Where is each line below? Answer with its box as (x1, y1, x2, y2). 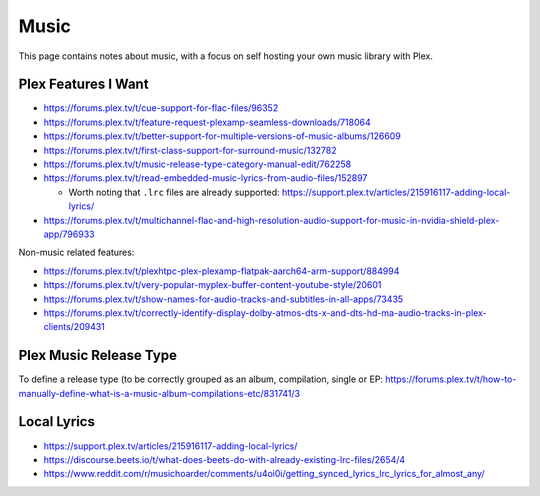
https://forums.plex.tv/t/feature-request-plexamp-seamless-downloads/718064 (43, 116, 372, 128)
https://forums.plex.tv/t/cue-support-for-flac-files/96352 (43, 102, 279, 114)
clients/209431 (43, 321, 105, 333)
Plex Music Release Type (18, 347, 177, 364)
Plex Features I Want (18, 76, 149, 93)
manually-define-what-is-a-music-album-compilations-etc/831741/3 (18, 387, 301, 399)
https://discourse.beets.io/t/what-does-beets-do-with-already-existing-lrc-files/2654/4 (43, 453, 406, 465)
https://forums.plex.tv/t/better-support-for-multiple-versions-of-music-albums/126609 (43, 130, 402, 142)
